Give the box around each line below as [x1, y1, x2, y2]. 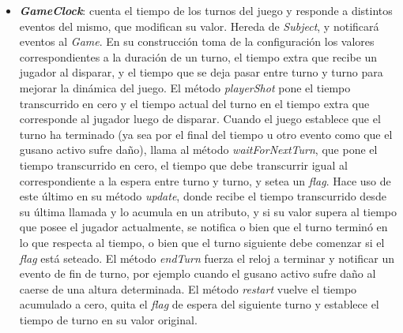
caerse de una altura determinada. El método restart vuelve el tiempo [19, 280, 357, 297]
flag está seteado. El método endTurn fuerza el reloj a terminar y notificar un [19, 249, 395, 266]
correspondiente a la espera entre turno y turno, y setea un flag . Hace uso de [19, 172, 391, 189]
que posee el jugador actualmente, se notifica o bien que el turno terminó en [19, 219, 388, 235]
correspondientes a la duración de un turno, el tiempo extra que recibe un [19, 48, 378, 65]
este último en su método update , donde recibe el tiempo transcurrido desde [19, 188, 386, 204]
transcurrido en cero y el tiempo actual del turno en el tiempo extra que [19, 95, 370, 111]
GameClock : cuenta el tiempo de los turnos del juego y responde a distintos [19, 2, 393, 18]
